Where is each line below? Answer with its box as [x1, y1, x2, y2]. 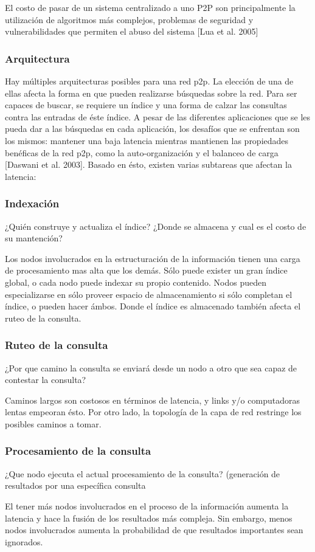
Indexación [5, 196, 60, 211]
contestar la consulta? [5, 373, 86, 386]
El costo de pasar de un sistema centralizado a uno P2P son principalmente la [5, 1, 296, 13]
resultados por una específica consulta [5, 479, 146, 492]
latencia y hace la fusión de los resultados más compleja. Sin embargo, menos [5, 511, 292, 524]
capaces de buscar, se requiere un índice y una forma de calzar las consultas [5, 98, 287, 111]
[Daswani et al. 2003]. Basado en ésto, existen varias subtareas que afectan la [5, 158, 292, 171]
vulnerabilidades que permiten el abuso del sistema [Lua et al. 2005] [5, 25, 258, 38]
